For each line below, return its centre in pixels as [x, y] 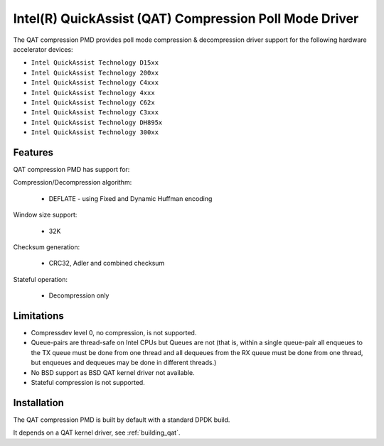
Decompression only [79, 295]
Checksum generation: [47, 247]
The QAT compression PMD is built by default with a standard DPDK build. [122, 420]
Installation [38, 402]
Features [33, 152]
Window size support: [45, 215]
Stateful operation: [40, 279]
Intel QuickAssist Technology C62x [93, 102]
